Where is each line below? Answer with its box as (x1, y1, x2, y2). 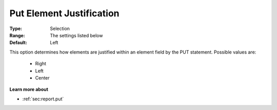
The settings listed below (50, 32, 103, 38)
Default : (9, 40, 28, 46)
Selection (50, 25, 70, 32)
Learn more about (9, 87, 49, 93)
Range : (9, 32, 25, 38)
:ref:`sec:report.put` (22, 96, 64, 102)
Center (35, 74, 50, 81)
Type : (9, 25, 23, 32)
